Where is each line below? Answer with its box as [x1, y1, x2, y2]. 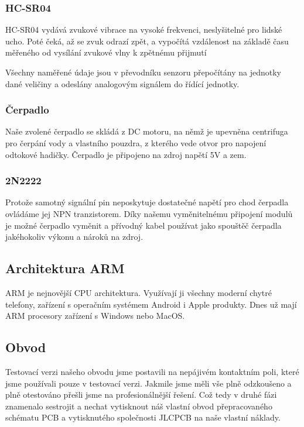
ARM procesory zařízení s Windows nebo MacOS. [5, 309, 185, 322]
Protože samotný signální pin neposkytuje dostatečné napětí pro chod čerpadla [5, 196, 289, 208]
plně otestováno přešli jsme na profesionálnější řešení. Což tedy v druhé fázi [5, 388, 277, 401]
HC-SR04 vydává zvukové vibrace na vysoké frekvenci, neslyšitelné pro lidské [5, 23, 282, 36]
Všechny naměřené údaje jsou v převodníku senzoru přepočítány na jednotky [5, 66, 281, 78]
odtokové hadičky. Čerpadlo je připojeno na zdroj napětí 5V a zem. [5, 148, 247, 160]
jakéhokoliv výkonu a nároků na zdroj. [5, 230, 144, 243]
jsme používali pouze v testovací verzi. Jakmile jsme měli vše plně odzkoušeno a [5, 377, 292, 389]
